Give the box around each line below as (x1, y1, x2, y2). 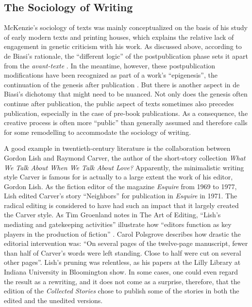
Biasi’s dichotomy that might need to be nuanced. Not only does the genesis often (4, 89, 248, 99)
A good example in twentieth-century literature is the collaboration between (4, 143, 231, 153)
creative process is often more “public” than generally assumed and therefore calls (4, 117, 248, 128)
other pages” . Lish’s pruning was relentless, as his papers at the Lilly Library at (4, 257, 241, 267)
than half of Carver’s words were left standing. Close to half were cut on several (4, 247, 241, 258)
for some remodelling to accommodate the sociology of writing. (4, 127, 191, 137)
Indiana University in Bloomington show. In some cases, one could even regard (4, 267, 238, 277)
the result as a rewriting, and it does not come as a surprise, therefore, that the (4, 276, 240, 286)
